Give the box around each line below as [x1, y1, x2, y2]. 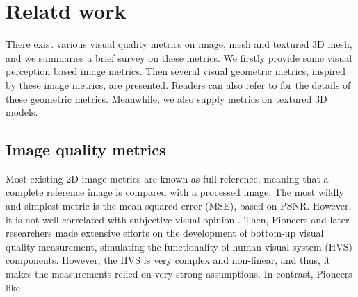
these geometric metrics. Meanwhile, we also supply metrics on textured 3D [6, 91, 327, 105]
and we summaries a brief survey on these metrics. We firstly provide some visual [6, 50, 352, 65]
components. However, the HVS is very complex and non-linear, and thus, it [6, 253, 331, 267]
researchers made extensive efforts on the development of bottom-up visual [6, 226, 324, 240]
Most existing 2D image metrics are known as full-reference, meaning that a [6, 171, 329, 185]
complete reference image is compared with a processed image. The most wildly [6, 185, 344, 199]
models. [6, 105, 38, 119]
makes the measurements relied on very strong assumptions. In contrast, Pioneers [6, 266, 352, 281]
